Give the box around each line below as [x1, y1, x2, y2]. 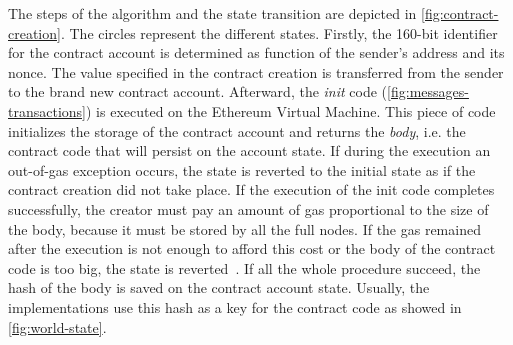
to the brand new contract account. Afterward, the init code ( [8, 81, 388, 102]
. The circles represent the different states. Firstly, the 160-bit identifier [60, 22, 498, 43]
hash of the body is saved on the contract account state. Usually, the [8, 277, 430, 298]
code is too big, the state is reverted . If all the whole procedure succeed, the [8, 257, 481, 278]
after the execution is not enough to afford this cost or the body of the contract [8, 238, 496, 259]
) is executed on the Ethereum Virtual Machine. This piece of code [85, 100, 496, 121]
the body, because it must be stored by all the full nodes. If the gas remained [8, 218, 481, 239]
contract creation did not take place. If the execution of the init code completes [8, 179, 495, 200]
